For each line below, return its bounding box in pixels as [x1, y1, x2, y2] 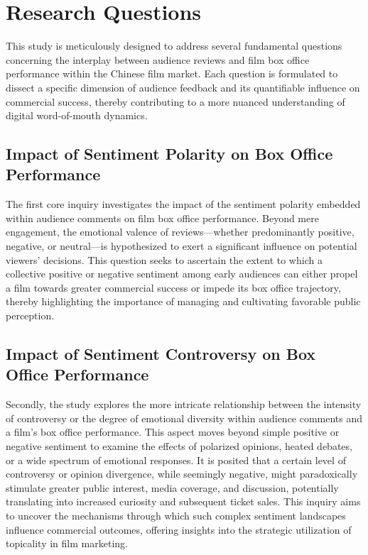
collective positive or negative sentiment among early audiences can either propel [6, 266, 358, 281]
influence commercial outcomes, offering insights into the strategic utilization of [6, 522, 352, 537]
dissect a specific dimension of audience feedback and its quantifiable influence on [6, 79, 360, 94]
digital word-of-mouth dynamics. [6, 108, 148, 123]
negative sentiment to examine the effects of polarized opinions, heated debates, [6, 439, 352, 453]
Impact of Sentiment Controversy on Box [6, 343, 316, 365]
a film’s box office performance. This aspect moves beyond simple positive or [6, 424, 340, 439]
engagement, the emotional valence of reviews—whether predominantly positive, [6, 224, 355, 239]
